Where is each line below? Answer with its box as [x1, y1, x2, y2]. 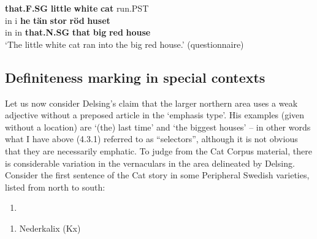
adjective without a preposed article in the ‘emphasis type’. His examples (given [5, 108, 305, 121]
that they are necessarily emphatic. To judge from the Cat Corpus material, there [5, 144, 312, 157]
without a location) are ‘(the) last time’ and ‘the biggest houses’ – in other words [5, 120, 311, 133]
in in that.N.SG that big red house [5, 26, 151, 39]
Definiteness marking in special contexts [5, 67, 265, 86]
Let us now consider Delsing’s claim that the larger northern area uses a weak [5, 96, 298, 109]
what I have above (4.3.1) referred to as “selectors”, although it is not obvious [5, 132, 298, 145]
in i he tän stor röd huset [5, 13, 110, 26]
